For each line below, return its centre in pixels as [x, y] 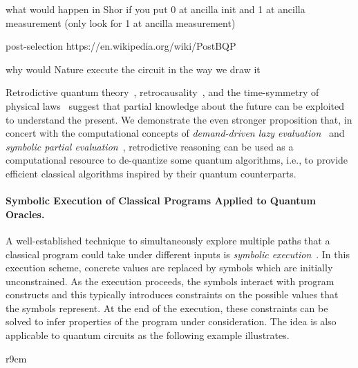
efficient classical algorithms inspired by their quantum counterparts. [151, 173]
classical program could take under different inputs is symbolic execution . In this [178, 254]
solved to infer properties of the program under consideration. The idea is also [171, 321]
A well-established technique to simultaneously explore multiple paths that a [168, 240]
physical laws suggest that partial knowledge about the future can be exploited [175, 105]
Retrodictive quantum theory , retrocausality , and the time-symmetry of [162, 92]
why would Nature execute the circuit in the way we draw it [133, 69]
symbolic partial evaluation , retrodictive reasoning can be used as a [150, 146]
